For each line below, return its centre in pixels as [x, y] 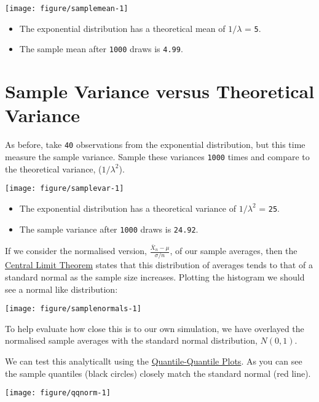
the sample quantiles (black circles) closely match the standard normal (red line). [158, 373]
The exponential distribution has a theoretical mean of [122, 28]
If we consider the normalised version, [76, 251]
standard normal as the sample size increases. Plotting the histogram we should [155, 276]
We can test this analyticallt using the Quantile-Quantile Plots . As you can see [154, 361]
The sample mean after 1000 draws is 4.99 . [101, 49]
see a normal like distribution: [61, 289]
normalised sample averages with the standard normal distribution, [131, 340]
